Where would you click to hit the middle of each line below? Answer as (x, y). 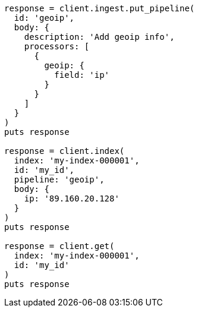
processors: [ (57, 46)
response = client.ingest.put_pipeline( (100, 8)
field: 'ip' (82, 75)
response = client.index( (65, 151)
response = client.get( (59, 246)
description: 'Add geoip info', (99, 37)
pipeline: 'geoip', (59, 179)
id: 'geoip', (44, 18)
